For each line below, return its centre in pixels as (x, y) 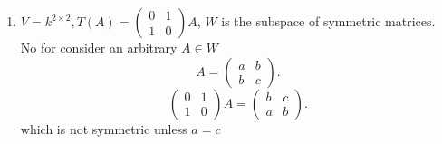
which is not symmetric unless (104, 128)
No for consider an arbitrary (99, 47)
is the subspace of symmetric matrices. (328, 21)
